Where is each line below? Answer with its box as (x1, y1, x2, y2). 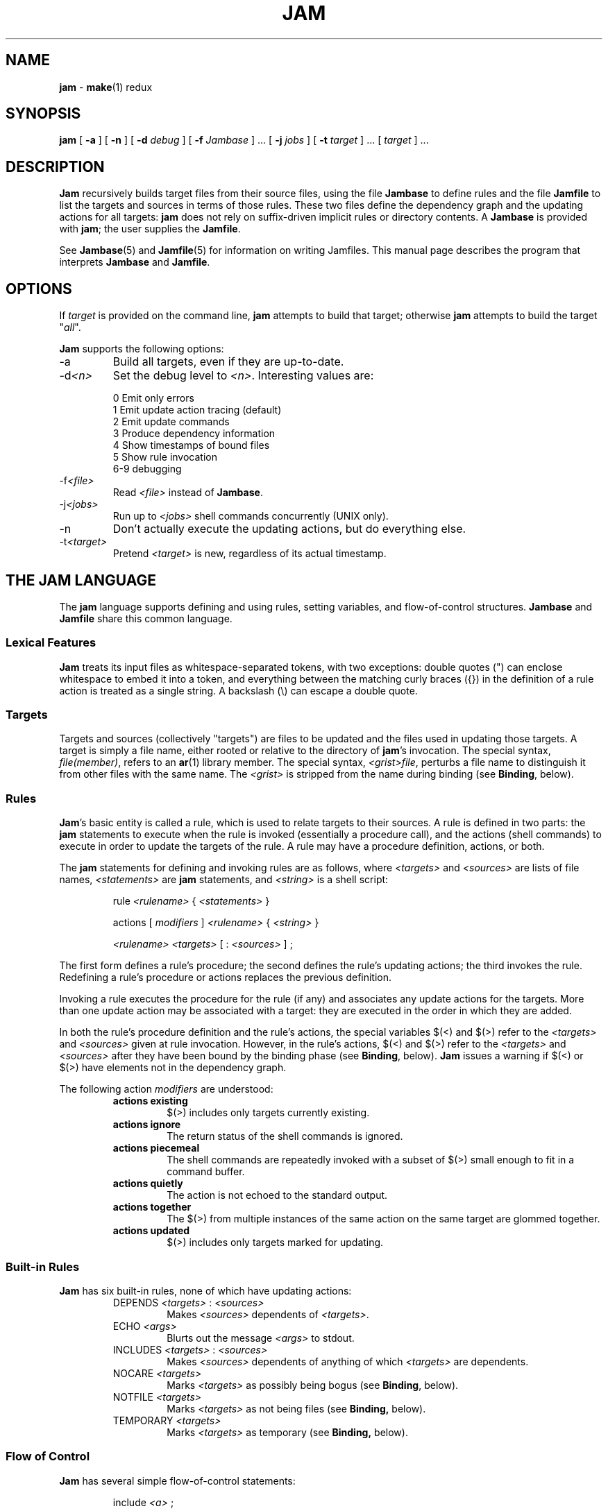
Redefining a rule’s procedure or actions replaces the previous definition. (59, 971, 392, 984)
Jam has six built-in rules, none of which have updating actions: (59, 1284, 352, 1297)
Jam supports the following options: (59, 343, 224, 355)
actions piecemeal (112, 1142, 200, 1154)
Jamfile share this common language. (59, 612, 233, 624)
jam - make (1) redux (59, 80, 153, 93)
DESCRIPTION (6, 157, 105, 176)
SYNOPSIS (6, 105, 81, 123)
